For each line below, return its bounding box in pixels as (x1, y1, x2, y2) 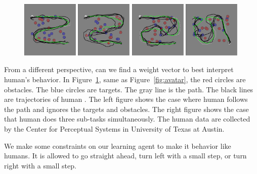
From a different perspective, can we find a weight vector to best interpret (4, 64, 234, 75)
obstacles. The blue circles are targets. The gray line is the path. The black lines (4, 84, 253, 94)
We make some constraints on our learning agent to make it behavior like (4, 140, 231, 151)
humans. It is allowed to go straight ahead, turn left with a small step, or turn (4, 150, 247, 161)
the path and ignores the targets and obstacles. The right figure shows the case (4, 103, 249, 114)
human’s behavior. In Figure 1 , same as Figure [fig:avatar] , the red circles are (4, 74, 246, 84)
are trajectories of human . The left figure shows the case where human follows (4, 94, 248, 104)
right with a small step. (4, 160, 76, 170)
